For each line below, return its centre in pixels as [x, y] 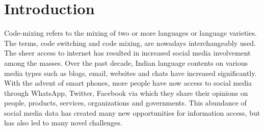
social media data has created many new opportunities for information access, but [132, 112]
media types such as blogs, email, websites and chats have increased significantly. [130, 73]
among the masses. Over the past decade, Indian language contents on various [126, 62]
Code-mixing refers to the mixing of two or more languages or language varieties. [130, 33]
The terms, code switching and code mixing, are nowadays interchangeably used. [130, 43]
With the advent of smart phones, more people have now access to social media [128, 83]
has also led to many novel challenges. [63, 123]
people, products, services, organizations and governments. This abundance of [125, 103]
